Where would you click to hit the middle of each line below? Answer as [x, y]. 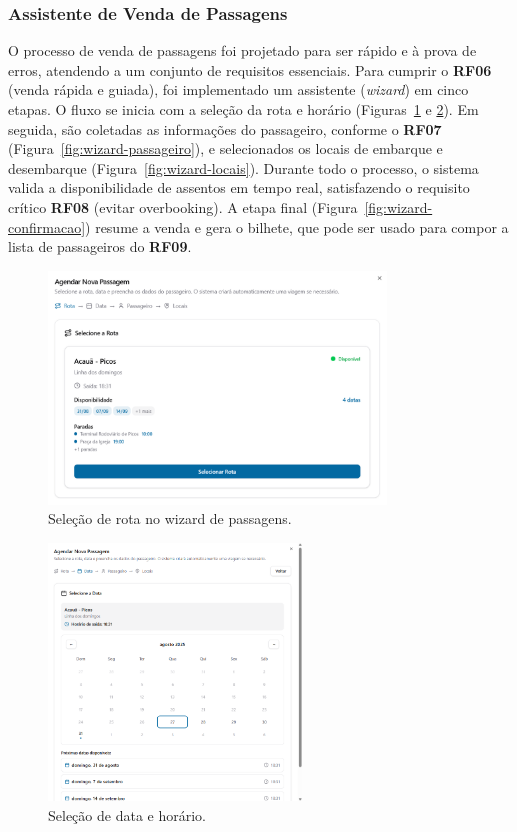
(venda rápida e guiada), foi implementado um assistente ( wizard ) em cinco [238, 89]
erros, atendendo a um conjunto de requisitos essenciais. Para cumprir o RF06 [250, 69]
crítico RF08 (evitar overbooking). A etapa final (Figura [183, 206]
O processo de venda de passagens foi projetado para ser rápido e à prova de [242, 50]
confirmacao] [47, 226]
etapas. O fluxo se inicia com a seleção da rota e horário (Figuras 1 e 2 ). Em [243, 109]
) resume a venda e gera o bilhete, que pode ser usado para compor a [297, 226]
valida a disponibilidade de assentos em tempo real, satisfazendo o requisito [239, 187]
